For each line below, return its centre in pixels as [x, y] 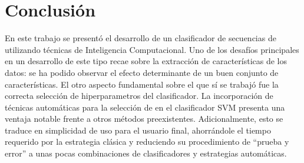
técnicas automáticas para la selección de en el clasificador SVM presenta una [145, 107]
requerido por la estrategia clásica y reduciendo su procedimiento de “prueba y [147, 142]
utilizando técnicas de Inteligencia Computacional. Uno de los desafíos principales [152, 49]
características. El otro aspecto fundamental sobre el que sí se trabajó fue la [142, 84]
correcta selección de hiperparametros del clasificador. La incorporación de [139, 96]
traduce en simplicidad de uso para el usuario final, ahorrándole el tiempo [138, 130]
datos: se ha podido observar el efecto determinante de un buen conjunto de [142, 72]
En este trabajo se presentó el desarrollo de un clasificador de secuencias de [141, 38]
